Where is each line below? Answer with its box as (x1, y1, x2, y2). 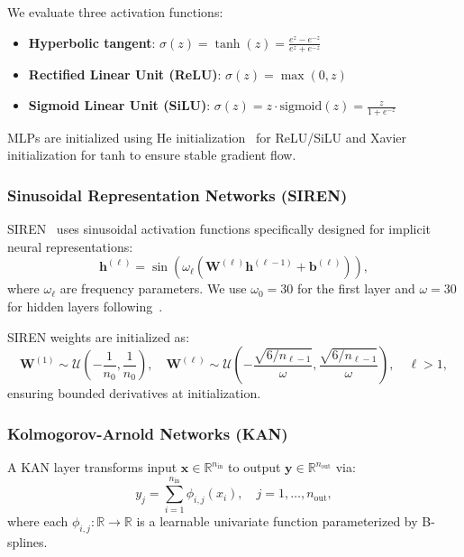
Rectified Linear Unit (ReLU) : (28, 65, 222, 84)
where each (7, 512, 68, 531)
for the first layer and (296, 279, 415, 298)
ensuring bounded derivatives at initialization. (7, 384, 261, 403)
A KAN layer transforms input (7, 458, 177, 477)
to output (228, 458, 281, 477)
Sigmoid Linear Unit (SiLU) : (28, 96, 211, 115)
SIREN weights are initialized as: (7, 327, 190, 346)
